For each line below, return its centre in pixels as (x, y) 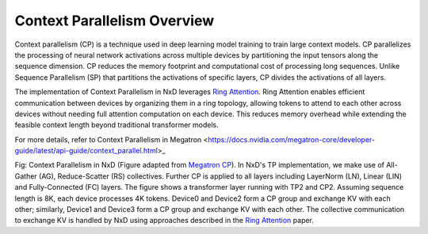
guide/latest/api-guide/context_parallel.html (86, 151)
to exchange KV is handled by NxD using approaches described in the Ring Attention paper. (164, 221)
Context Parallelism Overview (115, 21)
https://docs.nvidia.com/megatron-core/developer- (291, 139)
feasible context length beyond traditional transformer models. (117, 125)
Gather (26, 176)
